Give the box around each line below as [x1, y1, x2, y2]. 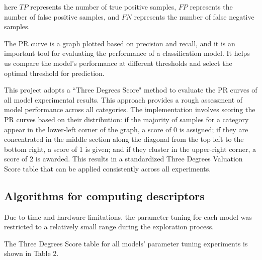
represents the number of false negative [134, 11, 254, 22]
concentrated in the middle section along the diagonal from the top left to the [4, 134, 244, 144]
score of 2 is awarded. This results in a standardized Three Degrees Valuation [4, 153, 243, 164]
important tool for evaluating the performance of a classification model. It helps [4, 48, 250, 58]
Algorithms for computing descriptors [4, 188, 205, 203]
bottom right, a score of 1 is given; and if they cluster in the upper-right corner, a [4, 143, 256, 154]
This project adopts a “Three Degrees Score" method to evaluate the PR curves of [4, 84, 257, 95]
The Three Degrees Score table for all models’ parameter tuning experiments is [4, 238, 248, 248]
